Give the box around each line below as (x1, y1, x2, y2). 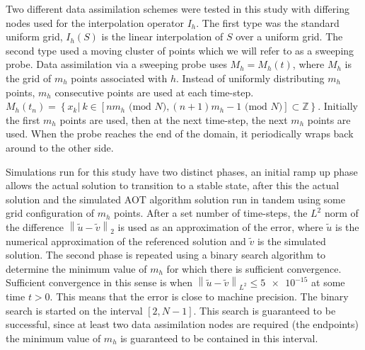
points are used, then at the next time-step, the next (59, 112, 288, 127)
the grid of (6, 70, 52, 85)
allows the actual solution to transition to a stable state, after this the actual (6, 178, 340, 193)
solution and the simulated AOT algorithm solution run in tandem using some (6, 191, 345, 206)
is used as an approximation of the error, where (117, 219, 323, 234)
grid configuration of (6, 205, 94, 220)
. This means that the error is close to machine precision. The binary (50, 289, 349, 304)
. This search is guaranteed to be (193, 303, 336, 317)
